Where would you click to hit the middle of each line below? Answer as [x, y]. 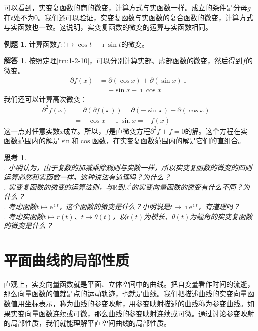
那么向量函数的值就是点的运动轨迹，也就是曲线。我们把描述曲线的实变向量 [126, 293]
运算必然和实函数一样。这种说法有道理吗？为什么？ [87, 177]
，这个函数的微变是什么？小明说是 [114, 206]
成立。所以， [85, 131]
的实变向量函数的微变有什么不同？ [187, 186]
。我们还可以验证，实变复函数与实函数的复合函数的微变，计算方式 [146, 17]
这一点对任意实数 [32, 131]
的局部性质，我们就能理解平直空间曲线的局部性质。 [87, 323]
